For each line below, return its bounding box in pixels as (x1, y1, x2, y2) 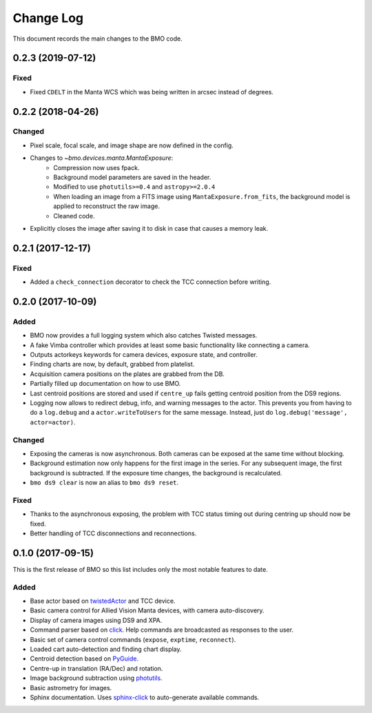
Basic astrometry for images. (30, 683, 112, 692)
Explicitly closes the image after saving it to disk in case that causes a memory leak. (30, 224, 269, 232)
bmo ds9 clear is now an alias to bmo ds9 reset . (30, 479, 179, 487)
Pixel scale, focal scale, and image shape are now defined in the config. (30, 141, 234, 149)
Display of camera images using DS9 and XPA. (30, 616, 163, 624)
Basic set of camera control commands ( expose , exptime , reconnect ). (30, 635, 236, 643)
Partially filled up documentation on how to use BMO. (30, 380, 181, 388)
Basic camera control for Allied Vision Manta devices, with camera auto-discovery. (30, 606, 265, 614)
